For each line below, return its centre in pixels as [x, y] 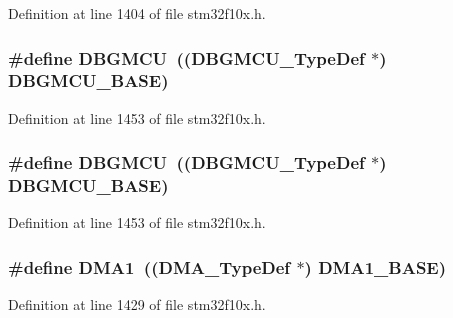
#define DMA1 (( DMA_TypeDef [149, 266]
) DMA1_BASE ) [375, 266]
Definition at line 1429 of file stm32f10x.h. [137, 304]
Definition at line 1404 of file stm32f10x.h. [137, 13]
